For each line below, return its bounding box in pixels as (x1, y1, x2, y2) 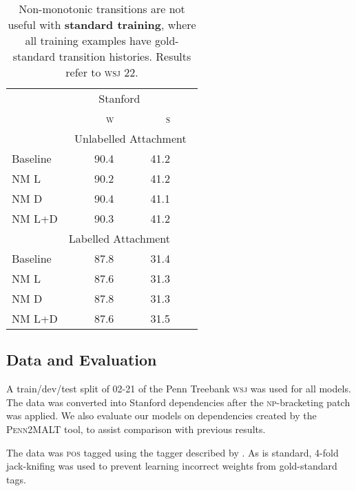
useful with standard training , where (8, 17, 196, 32)
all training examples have (25, 32, 151, 48)
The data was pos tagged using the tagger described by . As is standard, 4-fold (6, 445, 339, 459)
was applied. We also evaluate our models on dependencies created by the (6, 408, 317, 423)
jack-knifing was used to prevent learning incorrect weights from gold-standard (6, 459, 337, 473)
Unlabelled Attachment (74, 130, 187, 146)
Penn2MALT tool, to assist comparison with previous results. (6, 421, 266, 436)
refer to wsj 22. (65, 64, 138, 80)
